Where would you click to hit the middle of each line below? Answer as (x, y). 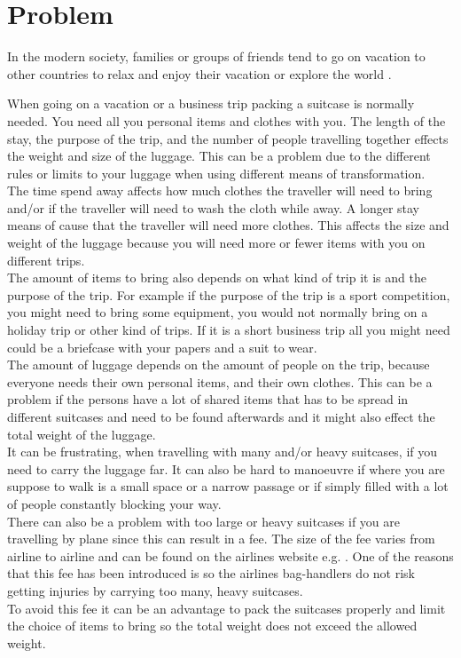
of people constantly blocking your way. (114, 503)
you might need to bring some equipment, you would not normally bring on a (218, 312)
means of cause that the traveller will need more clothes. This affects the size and (228, 225)
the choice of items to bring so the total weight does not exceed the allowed (212, 626)
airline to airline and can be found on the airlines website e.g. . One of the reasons (230, 555)
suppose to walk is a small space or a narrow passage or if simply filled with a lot (228, 486)
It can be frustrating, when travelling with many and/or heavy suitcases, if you (223, 452)
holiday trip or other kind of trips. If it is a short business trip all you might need (229, 330)
